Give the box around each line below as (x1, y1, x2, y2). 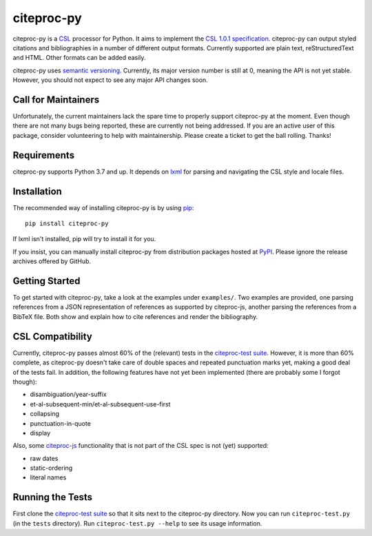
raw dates (30, 454, 59, 462)
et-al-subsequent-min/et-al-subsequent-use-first (30, 400, 171, 408)
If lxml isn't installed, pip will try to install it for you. (12, 235, 156, 243)
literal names (30, 473, 67, 482)
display (30, 429, 51, 437)
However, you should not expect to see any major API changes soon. (12, 76, 208, 84)
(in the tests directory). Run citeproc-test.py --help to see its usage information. (12, 519, 262, 527)
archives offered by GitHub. (12, 257, 92, 265)
